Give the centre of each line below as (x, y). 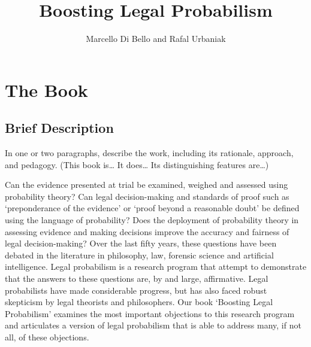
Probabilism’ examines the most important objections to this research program (150, 313)
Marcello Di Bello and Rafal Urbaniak (156, 39)
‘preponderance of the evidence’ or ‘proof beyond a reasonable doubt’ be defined (152, 208)
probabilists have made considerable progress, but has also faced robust (136, 290)
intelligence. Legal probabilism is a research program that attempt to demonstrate (156, 267)
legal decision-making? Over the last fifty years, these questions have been (141, 243)
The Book (46, 89)
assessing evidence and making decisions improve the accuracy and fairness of (147, 231)
